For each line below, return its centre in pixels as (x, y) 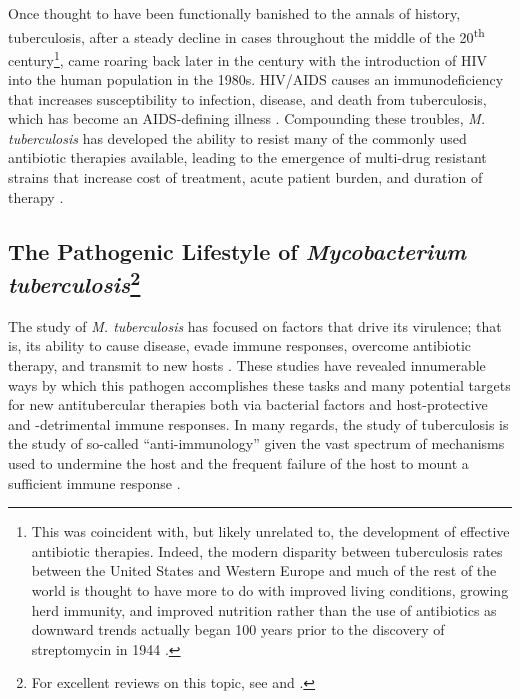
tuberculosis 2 (74, 282)
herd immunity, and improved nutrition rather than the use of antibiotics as (264, 609)
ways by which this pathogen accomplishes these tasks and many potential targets (259, 384)
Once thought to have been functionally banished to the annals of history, (234, 13)
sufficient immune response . (94, 482)
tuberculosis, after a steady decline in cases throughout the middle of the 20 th (246, 35)
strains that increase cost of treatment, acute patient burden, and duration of (245, 177)
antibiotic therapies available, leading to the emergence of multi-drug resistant (247, 157)
